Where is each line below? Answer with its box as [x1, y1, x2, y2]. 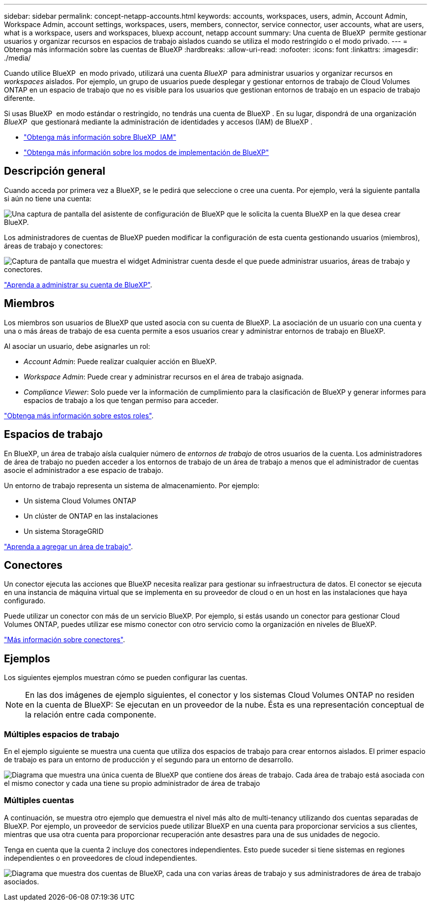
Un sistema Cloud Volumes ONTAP [24, 496, 136, 505]
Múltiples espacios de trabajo [4, 729, 120, 739]
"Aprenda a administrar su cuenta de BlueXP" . [4, 280, 153, 289]
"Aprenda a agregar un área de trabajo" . [4, 542, 133, 551]
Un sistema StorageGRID [24, 527, 104, 535]
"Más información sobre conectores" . [4, 635, 125, 644]
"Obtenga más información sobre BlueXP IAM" [24, 133, 176, 141]
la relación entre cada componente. [25, 710, 156, 720]
